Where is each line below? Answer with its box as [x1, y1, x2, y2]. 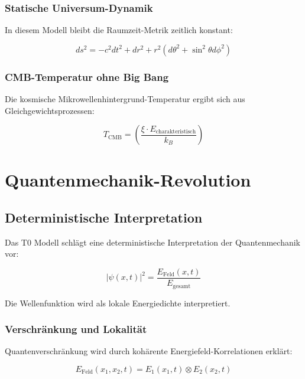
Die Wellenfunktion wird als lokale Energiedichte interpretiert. [5, 296, 231, 309]
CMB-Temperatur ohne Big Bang [5, 69, 169, 84]
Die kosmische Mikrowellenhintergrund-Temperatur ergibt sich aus [5, 93, 245, 105]
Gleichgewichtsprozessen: [5, 104, 95, 116]
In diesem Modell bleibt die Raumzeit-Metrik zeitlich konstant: [5, 24, 233, 36]
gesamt [173, 283, 191, 289]
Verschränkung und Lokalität [5, 322, 147, 336]
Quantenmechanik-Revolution [5, 168, 251, 192]
